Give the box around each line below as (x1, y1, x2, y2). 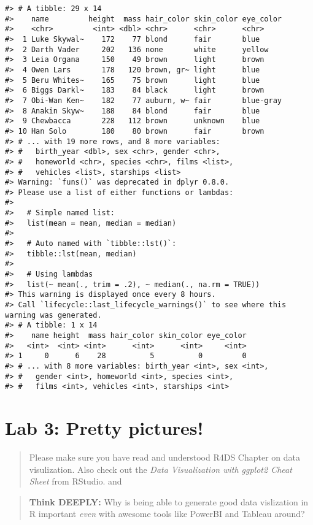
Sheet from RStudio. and (29, 475, 122, 488)
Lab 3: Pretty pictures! (5, 415, 204, 440)
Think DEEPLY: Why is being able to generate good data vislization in (29, 495, 309, 508)
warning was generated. (5, 310, 102, 320)
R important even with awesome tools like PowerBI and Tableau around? (29, 507, 305, 520)
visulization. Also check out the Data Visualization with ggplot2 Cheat (29, 462, 292, 475)
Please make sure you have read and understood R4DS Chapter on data (29, 451, 300, 464)
